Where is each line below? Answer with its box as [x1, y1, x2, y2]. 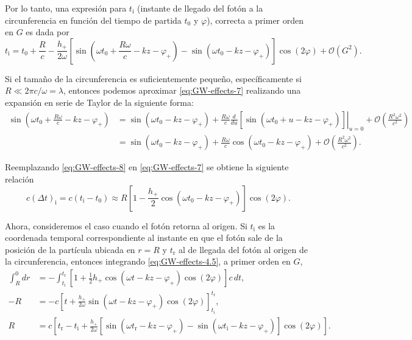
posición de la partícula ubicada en [5, 243, 135, 255]
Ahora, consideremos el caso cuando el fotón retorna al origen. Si [5, 219, 247, 232]
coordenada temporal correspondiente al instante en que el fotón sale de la [5, 231, 283, 244]
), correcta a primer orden [207, 13, 304, 26]
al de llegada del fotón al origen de [179, 243, 308, 255]
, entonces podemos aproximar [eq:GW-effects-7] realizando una [63, 84, 301, 97]
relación [5, 173, 34, 186]
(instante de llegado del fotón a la [137, 2, 263, 14]
